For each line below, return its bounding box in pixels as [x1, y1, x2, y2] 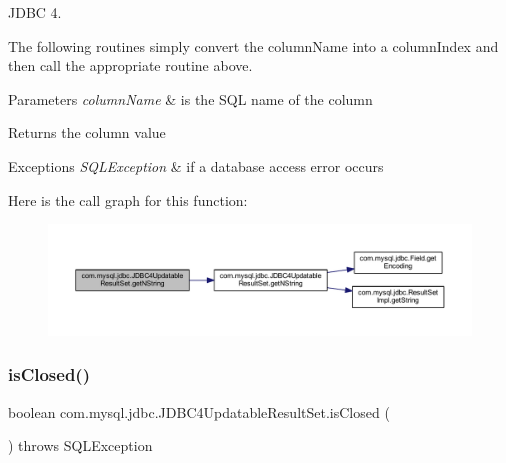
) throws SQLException [8, 435, 153, 456]
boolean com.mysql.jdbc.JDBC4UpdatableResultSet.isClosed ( [8, 401, 390, 422]
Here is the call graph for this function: [8, 189, 248, 210]
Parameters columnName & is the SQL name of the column [8, 88, 373, 109]
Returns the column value [8, 122, 166, 143]
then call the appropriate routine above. [8, 55, 253, 76]
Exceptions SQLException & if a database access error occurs [8, 155, 384, 176]
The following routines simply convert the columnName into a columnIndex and [8, 35, 499, 56]
